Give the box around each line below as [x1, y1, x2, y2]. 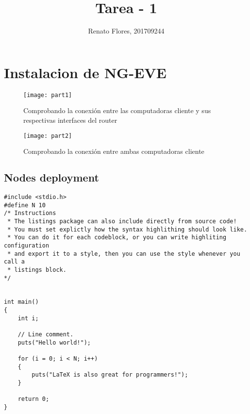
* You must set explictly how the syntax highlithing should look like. [7, 226, 248, 233]
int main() [4, 298, 39, 306]
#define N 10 [4, 201, 46, 209]
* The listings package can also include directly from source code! [7, 217, 237, 225]
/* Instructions [4, 210, 56, 217]
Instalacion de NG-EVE [4, 62, 167, 82]
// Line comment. [17, 331, 74, 338]
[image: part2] [23, 132, 72, 139]
